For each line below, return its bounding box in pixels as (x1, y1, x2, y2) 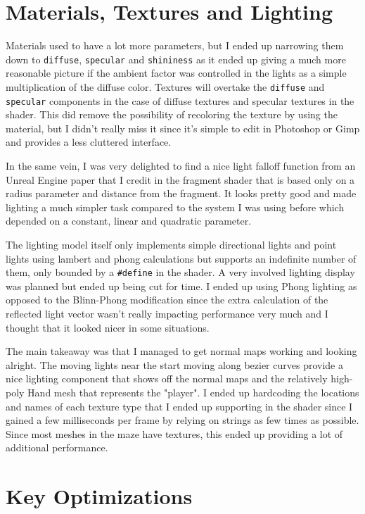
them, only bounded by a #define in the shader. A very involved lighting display (6, 265, 355, 280)
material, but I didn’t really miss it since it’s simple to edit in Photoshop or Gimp (6, 120, 360, 135)
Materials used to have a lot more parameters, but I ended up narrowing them (6, 38, 344, 53)
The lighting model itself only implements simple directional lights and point (6, 237, 337, 252)
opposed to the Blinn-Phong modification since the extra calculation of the (6, 292, 328, 307)
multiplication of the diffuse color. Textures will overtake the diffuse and (6, 79, 325, 94)
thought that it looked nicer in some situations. (6, 320, 210, 334)
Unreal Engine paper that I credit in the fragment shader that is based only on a (6, 172, 355, 187)
